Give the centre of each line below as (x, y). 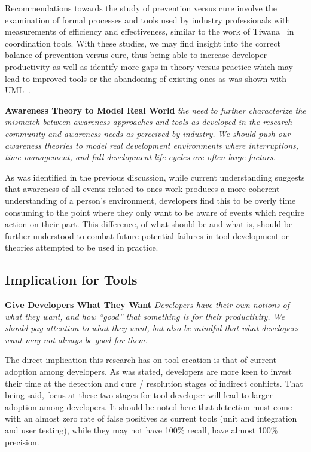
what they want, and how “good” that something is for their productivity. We (145, 316)
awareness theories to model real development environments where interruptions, (152, 145)
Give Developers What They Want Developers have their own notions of (147, 305)
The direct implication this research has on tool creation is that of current (141, 360)
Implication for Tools (71, 280)
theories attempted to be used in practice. (82, 247)
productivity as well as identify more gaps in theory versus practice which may (149, 66)
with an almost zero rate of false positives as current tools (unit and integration (151, 418)
